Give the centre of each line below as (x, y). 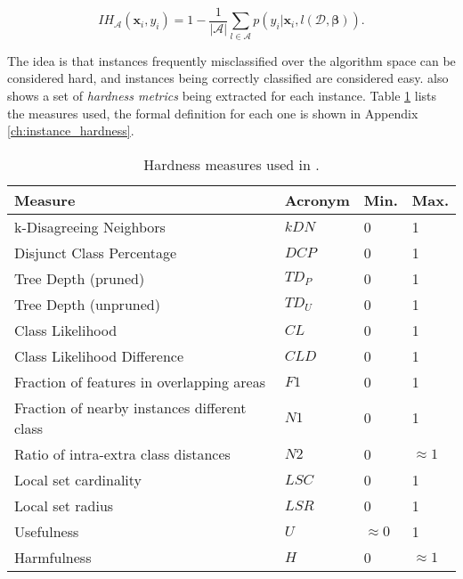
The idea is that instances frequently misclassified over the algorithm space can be (231, 60)
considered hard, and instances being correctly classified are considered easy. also (228, 78)
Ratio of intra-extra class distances (122, 453)
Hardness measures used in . (231, 164)
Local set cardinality (78, 479)
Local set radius (64, 505)
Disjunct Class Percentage (96, 252)
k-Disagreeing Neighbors (90, 226)
